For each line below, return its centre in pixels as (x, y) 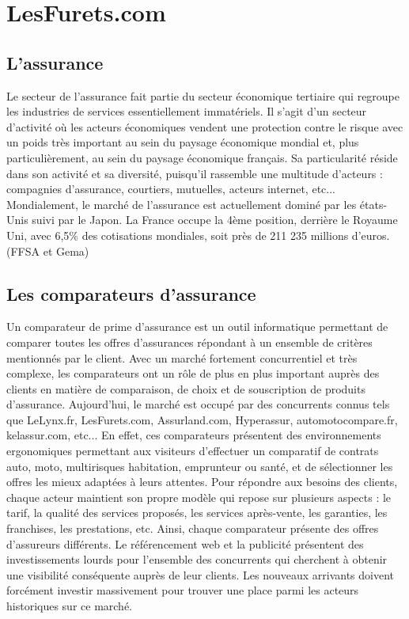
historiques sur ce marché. (69, 606)
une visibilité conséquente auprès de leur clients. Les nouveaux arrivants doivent (201, 574)
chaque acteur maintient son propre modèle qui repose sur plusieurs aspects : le (199, 497)
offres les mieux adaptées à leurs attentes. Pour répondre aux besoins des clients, (202, 482)
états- (373, 204)
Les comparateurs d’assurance (131, 293)
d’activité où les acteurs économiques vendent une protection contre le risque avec (205, 126)
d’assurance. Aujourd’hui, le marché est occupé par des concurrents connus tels (198, 404)
